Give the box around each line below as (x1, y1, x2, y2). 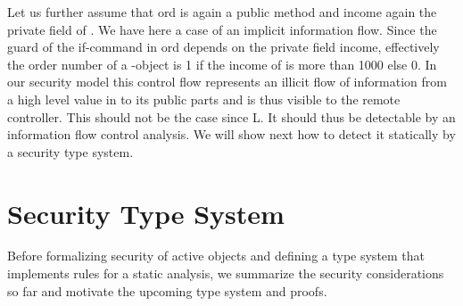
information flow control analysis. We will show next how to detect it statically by (7, 125, 456, 144)
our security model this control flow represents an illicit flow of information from (7, 72, 447, 91)
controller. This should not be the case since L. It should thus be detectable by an (7, 107, 456, 126)
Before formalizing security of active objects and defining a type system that (7, 246, 426, 265)
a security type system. (7, 142, 134, 161)
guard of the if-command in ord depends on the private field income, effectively (7, 37, 440, 56)
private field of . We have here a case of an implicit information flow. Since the (7, 20, 437, 38)
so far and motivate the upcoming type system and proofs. (7, 281, 327, 300)
